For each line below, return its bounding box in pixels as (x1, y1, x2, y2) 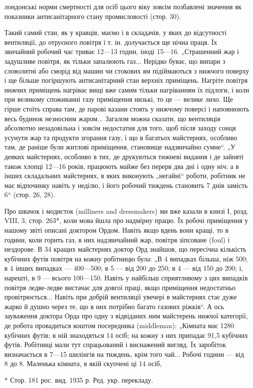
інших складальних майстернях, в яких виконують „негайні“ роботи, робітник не (4, 170, 246, 181)
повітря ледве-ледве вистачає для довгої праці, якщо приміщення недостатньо (4, 282, 236, 292)
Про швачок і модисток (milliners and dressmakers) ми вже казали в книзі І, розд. (4, 205, 249, 216)
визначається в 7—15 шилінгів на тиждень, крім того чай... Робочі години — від (4, 349, 244, 359)
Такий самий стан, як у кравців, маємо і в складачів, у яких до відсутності (4, 27, 227, 37)
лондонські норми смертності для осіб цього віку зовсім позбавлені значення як (4, 1, 242, 11)
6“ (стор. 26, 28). (4, 189, 55, 200)
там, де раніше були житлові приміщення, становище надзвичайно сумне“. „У (4, 142, 235, 152)
